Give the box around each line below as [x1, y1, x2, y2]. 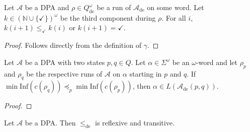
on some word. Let [147, 2, 204, 12]
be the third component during [60, 12, 156, 23]
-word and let [196, 56, 238, 67]
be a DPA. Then [25, 117, 76, 127]
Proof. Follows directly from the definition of [4, 40, 141, 50]
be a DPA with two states [25, 56, 105, 67]
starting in [129, 68, 162, 79]
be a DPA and [25, 2, 69, 12]
